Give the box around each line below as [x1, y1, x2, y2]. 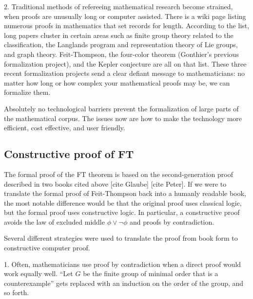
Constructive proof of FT [4, 146, 134, 161]
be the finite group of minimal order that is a [83, 268, 218, 279]
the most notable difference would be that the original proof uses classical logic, [4, 197, 242, 208]
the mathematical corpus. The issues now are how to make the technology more [4, 113, 242, 123]
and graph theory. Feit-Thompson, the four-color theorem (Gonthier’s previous [4, 49, 239, 59]
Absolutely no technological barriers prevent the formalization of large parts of [4, 103, 239, 113]
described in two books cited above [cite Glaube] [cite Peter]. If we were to [4, 178, 227, 189]
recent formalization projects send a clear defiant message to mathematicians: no [4, 68, 245, 78]
